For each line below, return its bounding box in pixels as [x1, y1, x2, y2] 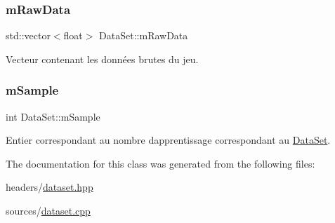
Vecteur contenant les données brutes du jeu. [6, 51, 199, 66]
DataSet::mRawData [99, 28, 188, 43]
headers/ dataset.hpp [6, 180, 93, 194]
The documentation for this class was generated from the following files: [6, 156, 315, 170]
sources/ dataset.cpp [6, 203, 91, 217]
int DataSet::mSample [6, 109, 100, 123]
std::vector [6, 28, 51, 43]
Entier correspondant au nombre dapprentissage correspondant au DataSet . [6, 133, 331, 147]
